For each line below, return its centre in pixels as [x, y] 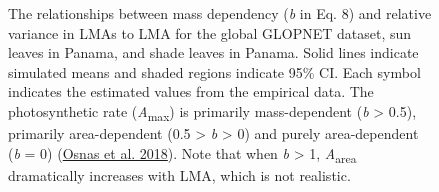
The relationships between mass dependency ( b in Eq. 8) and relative [220, 13]
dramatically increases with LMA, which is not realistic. [179, 174]
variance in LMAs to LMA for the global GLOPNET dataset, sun [210, 32]
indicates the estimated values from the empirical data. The [191, 91]
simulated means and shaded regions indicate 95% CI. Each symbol [214, 71]
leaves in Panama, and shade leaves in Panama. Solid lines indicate [213, 52]
